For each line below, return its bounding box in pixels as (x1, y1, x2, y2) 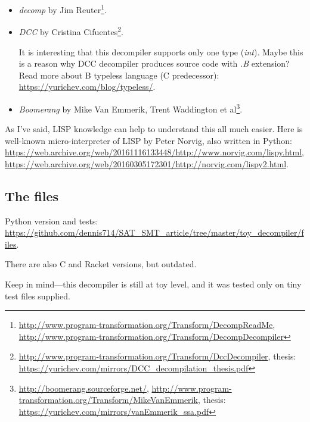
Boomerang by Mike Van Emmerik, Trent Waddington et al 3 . (18, 101, 243, 115)
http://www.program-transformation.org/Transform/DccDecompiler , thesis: (18, 350, 296, 362)
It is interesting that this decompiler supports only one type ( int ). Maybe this (18, 45, 303, 58)
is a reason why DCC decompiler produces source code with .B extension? (18, 57, 290, 70)
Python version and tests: (5, 214, 98, 227)
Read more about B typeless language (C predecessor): (18, 68, 219, 81)
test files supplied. (5, 289, 70, 302)
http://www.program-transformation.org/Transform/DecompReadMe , (18, 318, 275, 331)
